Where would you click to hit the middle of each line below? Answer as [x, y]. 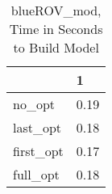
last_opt [37, 127]
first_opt [38, 151]
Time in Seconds [56, 29]
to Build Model [56, 47]
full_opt [36, 174]
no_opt [34, 104]
